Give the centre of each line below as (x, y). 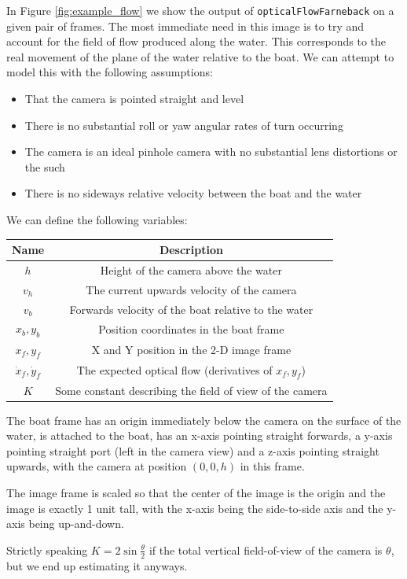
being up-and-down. (76, 524)
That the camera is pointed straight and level (134, 99)
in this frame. (272, 466)
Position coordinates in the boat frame (191, 329)
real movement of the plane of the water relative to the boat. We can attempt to (200, 56)
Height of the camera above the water (191, 269)
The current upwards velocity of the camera (191, 289)
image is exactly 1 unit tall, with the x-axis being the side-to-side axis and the (195, 508)
